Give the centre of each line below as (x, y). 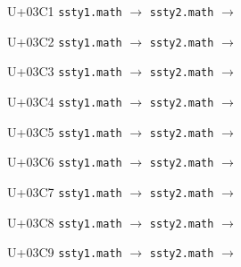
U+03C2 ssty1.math (65, 41)
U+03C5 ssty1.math (65, 131)
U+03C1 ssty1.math (65, 11)
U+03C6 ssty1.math (65, 162)
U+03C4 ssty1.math (65, 101)
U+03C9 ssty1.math (65, 252)
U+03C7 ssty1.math (65, 191)
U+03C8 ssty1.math (65, 222)
